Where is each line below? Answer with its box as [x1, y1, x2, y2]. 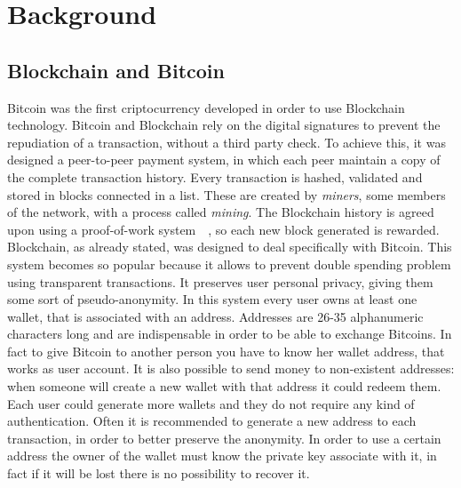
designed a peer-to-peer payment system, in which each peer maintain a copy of [7, 150, 441, 169]
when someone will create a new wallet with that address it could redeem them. [7, 377, 441, 396]
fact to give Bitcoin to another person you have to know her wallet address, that [7, 341, 445, 360]
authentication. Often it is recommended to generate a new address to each [7, 412, 417, 430]
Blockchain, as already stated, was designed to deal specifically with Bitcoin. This [7, 237, 452, 256]
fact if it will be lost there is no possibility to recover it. [7, 464, 310, 483]
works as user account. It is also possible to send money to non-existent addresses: [7, 359, 455, 378]
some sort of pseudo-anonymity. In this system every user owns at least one [7, 290, 417, 308]
